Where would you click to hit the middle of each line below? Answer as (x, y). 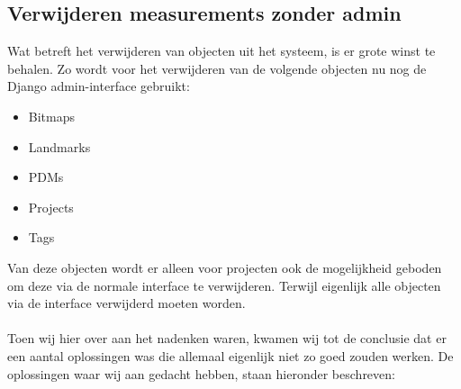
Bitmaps (52, 116)
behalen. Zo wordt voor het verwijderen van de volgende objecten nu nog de (217, 68)
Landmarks (59, 146)
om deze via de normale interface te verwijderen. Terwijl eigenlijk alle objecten (224, 285)
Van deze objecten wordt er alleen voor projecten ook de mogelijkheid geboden (225, 267)
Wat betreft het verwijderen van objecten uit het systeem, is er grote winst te (221, 51)
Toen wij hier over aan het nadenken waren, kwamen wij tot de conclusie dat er (227, 338)
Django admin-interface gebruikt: (99, 86)
